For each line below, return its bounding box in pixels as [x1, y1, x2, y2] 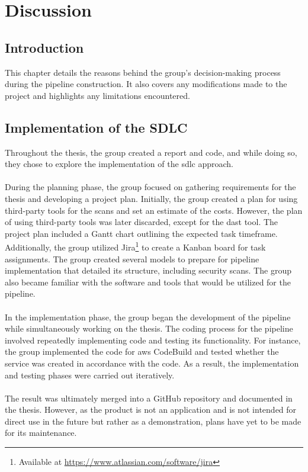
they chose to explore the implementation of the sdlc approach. [5, 158, 234, 170]
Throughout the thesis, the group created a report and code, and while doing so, [5, 146, 297, 158]
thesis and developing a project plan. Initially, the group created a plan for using [5, 192, 298, 204]
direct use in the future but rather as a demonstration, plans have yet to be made [5, 415, 301, 427]
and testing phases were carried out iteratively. [5, 368, 175, 381]
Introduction [5, 38, 84, 56]
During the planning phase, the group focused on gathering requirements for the [5, 181, 296, 193]
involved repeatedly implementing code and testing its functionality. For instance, [5, 333, 301, 346]
